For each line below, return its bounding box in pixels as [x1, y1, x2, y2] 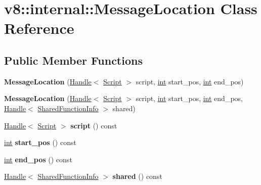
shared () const [112, 171, 162, 181]
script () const [70, 120, 117, 130]
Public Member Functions [4, 52, 143, 68]
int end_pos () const [4, 154, 72, 164]
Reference [4, 18, 74, 38]
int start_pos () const [4, 137, 76, 148]
